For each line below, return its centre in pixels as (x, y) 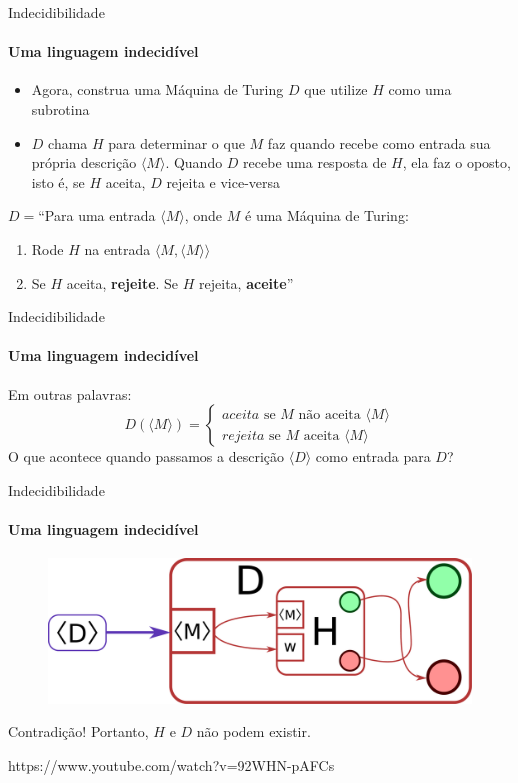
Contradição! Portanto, (78, 731)
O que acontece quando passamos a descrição (146, 456)
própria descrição (84, 162)
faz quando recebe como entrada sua (379, 142)
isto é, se (58, 181)
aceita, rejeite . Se (122, 282)
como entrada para (373, 456)
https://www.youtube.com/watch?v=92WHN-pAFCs (171, 765)
